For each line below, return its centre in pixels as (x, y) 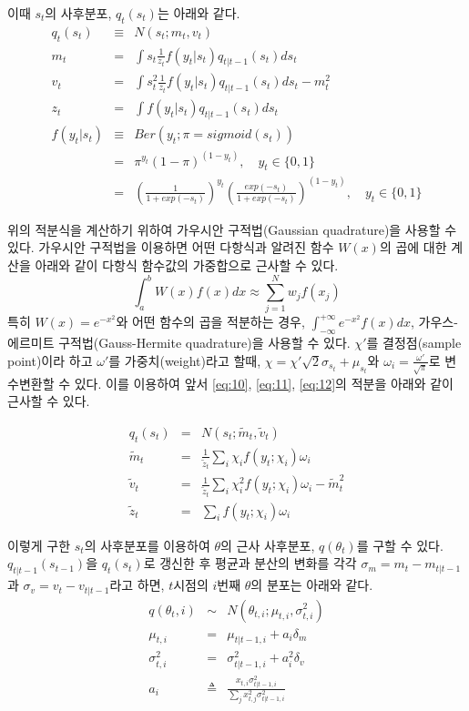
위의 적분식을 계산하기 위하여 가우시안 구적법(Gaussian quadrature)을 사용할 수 (232, 229)
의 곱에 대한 (413, 247)
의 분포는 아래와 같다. (312, 585)
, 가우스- (434, 322)
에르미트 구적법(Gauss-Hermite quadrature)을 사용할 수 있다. (179, 343)
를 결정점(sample (414, 343)
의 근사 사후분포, (268, 545)
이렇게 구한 (39, 545)
